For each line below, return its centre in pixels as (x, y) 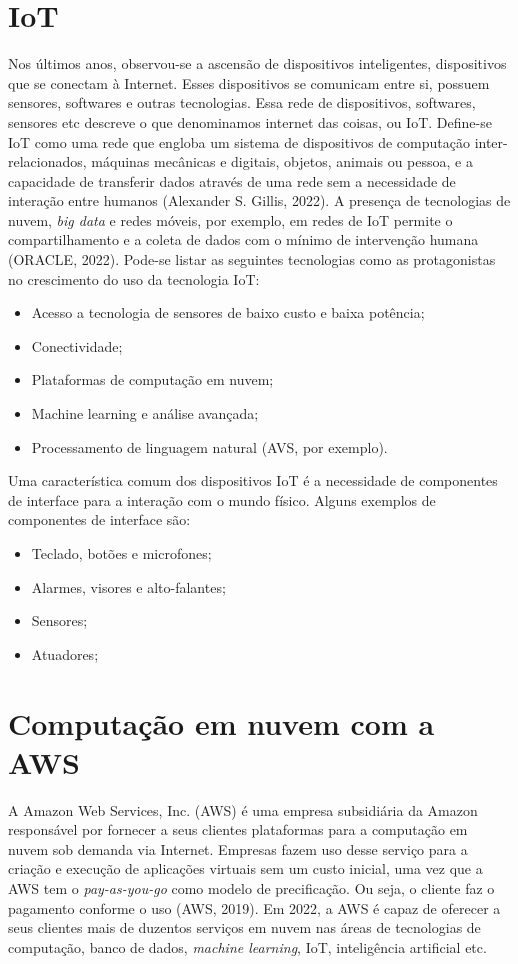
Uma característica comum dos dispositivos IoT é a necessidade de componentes (253, 480)
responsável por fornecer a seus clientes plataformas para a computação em (238, 829)
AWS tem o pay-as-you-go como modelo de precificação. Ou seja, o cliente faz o (251, 888)
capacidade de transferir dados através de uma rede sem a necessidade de (232, 180)
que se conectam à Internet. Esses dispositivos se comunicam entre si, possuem (249, 82)
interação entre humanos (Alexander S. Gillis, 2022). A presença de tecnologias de (259, 200)
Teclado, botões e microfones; (121, 553)
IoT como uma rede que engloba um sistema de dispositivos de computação (239, 141)
